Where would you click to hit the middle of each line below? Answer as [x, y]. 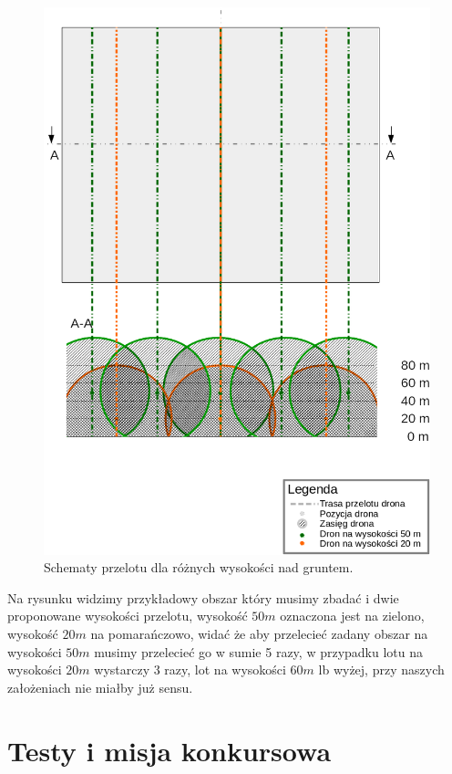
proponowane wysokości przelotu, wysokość [128, 616]
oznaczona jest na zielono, [352, 616]
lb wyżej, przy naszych [381, 669]
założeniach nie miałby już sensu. [100, 687]
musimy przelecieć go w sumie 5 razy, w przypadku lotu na [259, 651]
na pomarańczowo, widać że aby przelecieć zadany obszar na [259, 634]
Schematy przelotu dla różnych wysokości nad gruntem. [199, 567]
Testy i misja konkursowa [169, 750]
